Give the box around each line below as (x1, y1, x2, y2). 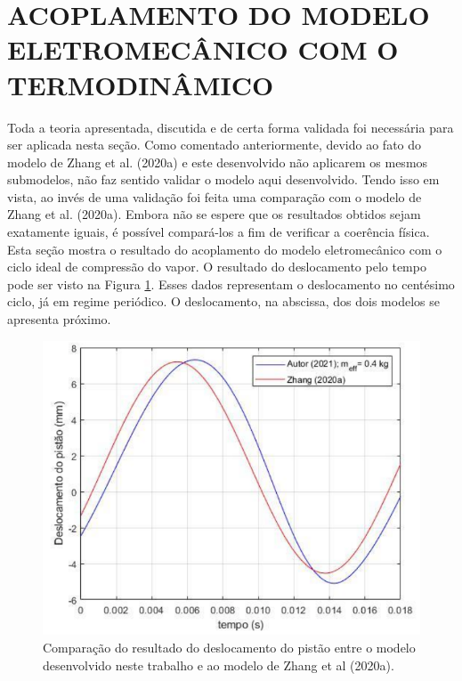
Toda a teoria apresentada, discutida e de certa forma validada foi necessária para (7, 118, 454, 136)
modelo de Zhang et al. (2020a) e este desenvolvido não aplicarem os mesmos (7, 152, 428, 171)
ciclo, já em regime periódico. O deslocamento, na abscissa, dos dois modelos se (7, 292, 440, 311)
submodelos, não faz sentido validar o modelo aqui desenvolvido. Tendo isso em (7, 170, 440, 189)
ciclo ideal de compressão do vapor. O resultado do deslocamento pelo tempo (7, 257, 426, 276)
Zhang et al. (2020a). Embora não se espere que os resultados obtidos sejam (7, 205, 421, 223)
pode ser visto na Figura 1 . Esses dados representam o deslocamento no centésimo (7, 274, 455, 293)
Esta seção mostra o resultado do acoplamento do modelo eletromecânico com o (7, 239, 442, 258)
